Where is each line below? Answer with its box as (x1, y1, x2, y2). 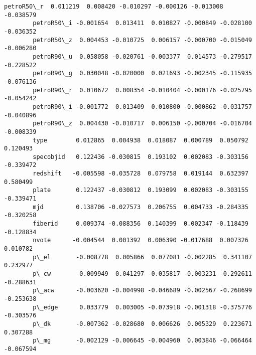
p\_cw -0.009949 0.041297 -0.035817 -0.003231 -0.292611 (33, 270, 252, 277)
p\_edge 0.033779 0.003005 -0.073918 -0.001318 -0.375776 (33, 303, 252, 311)
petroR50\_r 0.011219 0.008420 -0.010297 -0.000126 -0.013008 (4, 3, 223, 10)
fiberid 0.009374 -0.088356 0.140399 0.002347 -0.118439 (33, 220, 248, 228)
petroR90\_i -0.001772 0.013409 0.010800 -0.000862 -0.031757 (33, 103, 252, 110)
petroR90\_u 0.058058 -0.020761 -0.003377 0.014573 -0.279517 (33, 53, 252, 60)
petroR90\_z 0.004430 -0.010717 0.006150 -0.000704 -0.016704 (33, 120, 252, 127)
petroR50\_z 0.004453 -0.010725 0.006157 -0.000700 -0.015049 (33, 36, 252, 44)
